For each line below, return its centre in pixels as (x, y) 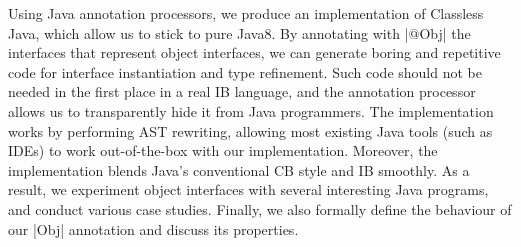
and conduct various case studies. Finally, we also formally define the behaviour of (260, 208)
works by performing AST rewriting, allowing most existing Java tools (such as (250, 130)
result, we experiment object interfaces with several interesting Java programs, (248, 189)
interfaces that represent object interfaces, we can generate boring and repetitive (254, 52)
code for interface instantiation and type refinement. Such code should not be (245, 71)
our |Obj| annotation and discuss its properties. (153, 228)
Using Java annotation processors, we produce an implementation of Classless (246, 13)
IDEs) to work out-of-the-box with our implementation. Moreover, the (223, 150)
